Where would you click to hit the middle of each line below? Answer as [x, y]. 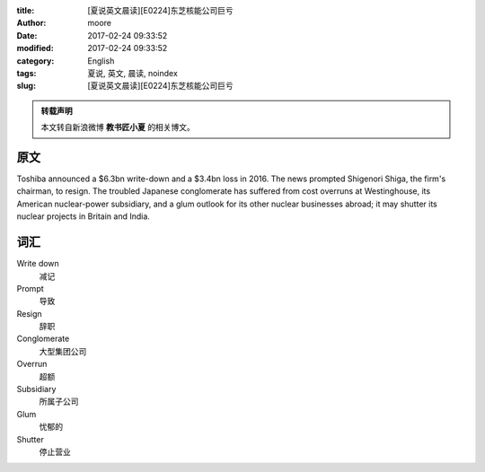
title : [26, 10]
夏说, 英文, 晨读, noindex [133, 73]
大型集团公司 [63, 351]
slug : [26, 86]
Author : [31, 23]
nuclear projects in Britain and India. [83, 216]
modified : [35, 48]
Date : [27, 35]
